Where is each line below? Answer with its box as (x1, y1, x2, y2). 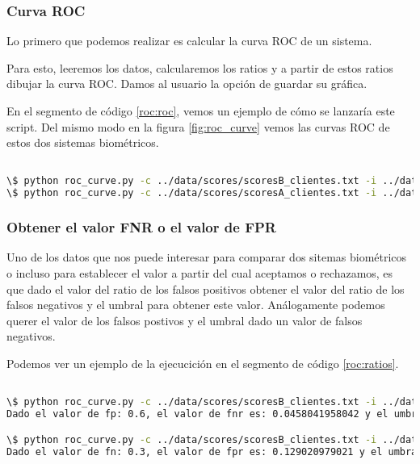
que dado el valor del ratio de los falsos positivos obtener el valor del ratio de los (6, 280, 405, 297)
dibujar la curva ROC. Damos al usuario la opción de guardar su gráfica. (6, 75, 367, 92)
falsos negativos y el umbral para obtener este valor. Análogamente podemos (6, 296, 385, 313)
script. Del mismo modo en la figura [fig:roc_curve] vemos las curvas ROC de (6, 118, 390, 135)
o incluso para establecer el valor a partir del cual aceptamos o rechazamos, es (6, 265, 393, 281)
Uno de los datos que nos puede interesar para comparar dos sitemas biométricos (6, 249, 407, 265)
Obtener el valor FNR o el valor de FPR (6, 217, 276, 237)
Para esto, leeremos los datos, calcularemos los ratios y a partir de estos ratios (6, 59, 393, 76)
